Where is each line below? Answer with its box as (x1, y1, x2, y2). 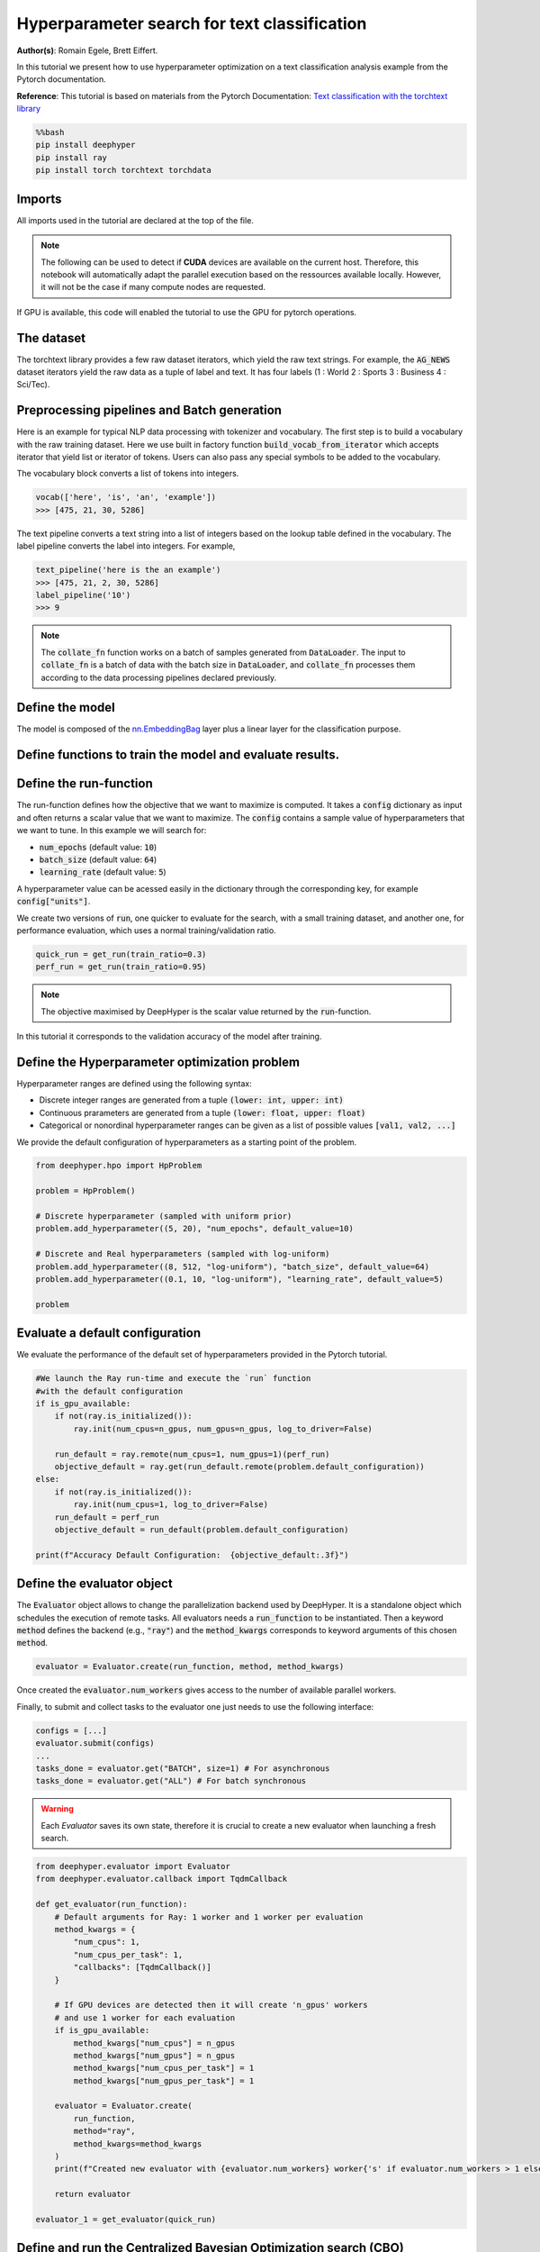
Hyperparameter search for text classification (16, 14, 367, 33)
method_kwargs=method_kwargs (73, 2138, 202, 2148)
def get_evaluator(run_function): (35, 1899, 188, 1910)
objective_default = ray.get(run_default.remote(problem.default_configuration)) (54, 1462, 425, 1472)
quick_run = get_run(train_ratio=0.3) (35, 949, 207, 959)
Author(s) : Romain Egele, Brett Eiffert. (16, 45, 158, 56)
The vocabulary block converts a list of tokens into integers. (16, 468, 239, 479)
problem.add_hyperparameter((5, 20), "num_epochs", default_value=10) (35, 1223, 355, 1234)
